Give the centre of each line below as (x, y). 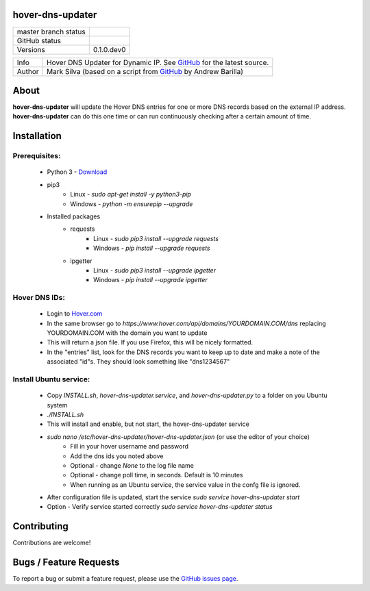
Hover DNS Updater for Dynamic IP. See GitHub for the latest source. (158, 62)
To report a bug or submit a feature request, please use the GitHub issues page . (125, 579)
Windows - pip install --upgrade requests (152, 248)
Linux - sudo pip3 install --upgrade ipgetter (155, 270)
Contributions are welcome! (52, 543)
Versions (31, 49)
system (57, 405)
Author (28, 71)
